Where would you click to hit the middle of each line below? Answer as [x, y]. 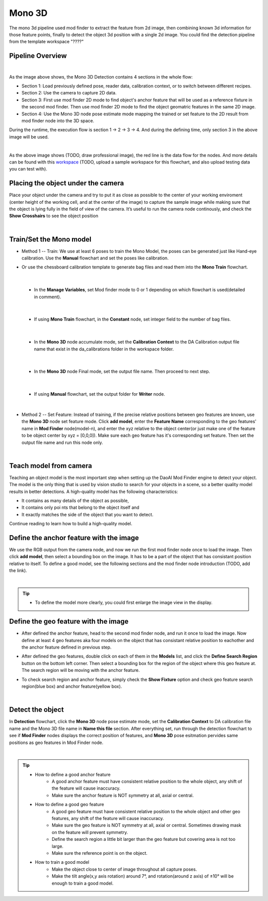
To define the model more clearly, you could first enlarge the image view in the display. [124, 603]
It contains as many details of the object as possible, [75, 500]
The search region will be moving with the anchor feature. [81, 670]
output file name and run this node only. [62, 442]
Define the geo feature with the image [69, 621]
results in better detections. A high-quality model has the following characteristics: [94, 491]
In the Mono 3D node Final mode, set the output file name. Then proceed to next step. [122, 371]
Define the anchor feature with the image [74, 537]
